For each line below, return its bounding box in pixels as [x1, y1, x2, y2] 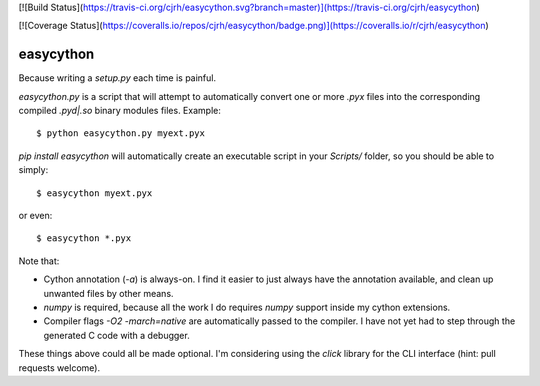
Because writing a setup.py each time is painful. [18, 72, 217, 84]
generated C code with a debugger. [43, 329, 190, 341]
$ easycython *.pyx [36, 233, 132, 244]
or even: [18, 210, 53, 222]
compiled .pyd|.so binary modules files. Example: [18, 105, 222, 117]
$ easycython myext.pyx [36, 187, 153, 199]
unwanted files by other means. [43, 287, 174, 299]
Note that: [18, 255, 60, 267]
